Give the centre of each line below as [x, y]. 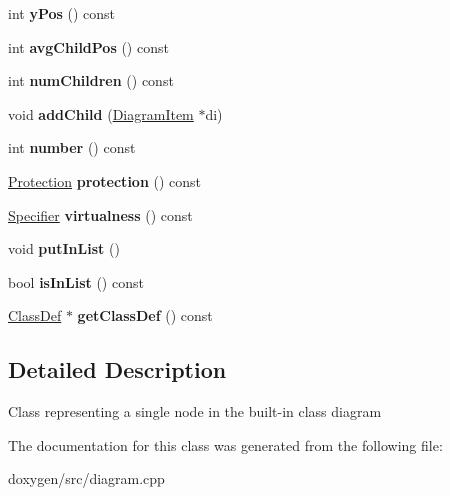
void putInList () [64, 248]
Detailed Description [117, 369]
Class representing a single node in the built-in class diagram [195, 411]
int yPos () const [62, 13]
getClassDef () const [145, 315]
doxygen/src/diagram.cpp [86, 478]
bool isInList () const [76, 281]
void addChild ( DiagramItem [101, 113]
